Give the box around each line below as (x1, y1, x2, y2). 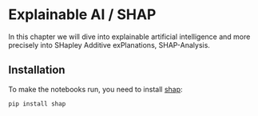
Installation (8, 64, 65, 77)
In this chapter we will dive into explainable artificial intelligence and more (8, 32, 251, 41)
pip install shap (8, 99, 66, 108)
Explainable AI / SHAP (8, 6, 157, 24)
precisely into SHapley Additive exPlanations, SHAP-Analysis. (8, 40, 210, 49)
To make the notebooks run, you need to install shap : (8, 84, 183, 94)
